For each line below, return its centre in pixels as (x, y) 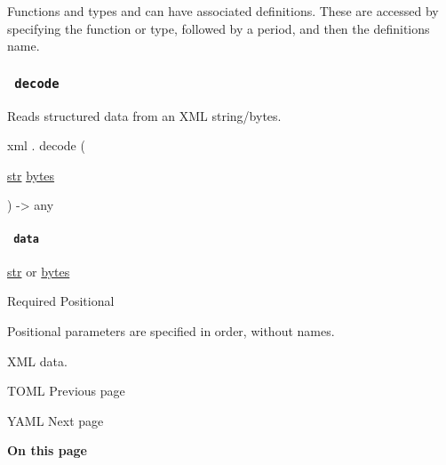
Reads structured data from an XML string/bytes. (144, 115)
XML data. (37, 361)
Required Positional (61, 301)
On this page (47, 450)
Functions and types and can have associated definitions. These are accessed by (223, 11)
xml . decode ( (46, 145)
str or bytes (39, 271)
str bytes (31, 175)
